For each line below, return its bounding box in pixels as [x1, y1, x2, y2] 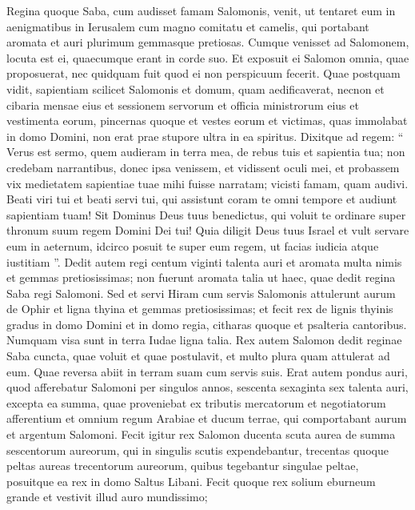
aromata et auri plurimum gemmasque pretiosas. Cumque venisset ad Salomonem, [6, 34, 409, 50]
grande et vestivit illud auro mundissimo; [6, 488, 208, 505]
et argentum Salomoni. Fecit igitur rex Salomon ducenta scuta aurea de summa [6, 426, 396, 443]
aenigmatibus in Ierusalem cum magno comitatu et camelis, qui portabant [6, 18, 369, 34]
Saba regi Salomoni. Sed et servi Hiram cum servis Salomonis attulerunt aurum [6, 284, 396, 301]
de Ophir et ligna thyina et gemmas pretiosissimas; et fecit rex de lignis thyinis [6, 300, 393, 317]
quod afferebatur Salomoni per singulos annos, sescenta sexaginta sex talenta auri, [6, 379, 409, 396]
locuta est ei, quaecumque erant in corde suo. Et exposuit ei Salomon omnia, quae [6, 49, 409, 66]
